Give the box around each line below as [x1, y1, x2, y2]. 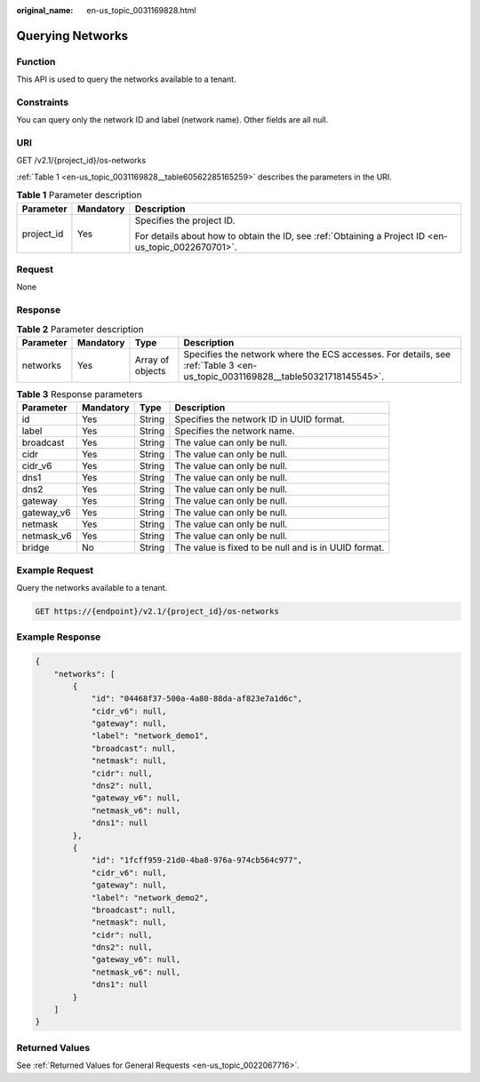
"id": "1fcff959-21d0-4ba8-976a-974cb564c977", [91, 855, 303, 865]
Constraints [16, 96, 69, 108]
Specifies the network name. [174, 425, 295, 437]
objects [134, 364, 166, 377]
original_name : [16, 5, 74, 15]
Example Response [16, 631, 101, 643]
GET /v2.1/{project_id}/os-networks [16, 155, 147, 166]
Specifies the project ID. [134, 214, 236, 227]
